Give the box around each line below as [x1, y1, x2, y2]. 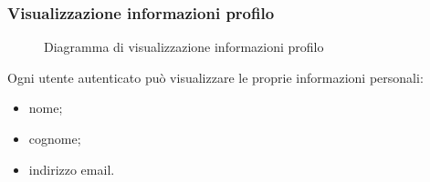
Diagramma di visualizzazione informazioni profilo [44, 37, 324, 56]
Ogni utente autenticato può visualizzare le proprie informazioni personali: [7, 67, 424, 86]
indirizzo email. [28, 159, 115, 178]
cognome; [28, 129, 81, 147]
